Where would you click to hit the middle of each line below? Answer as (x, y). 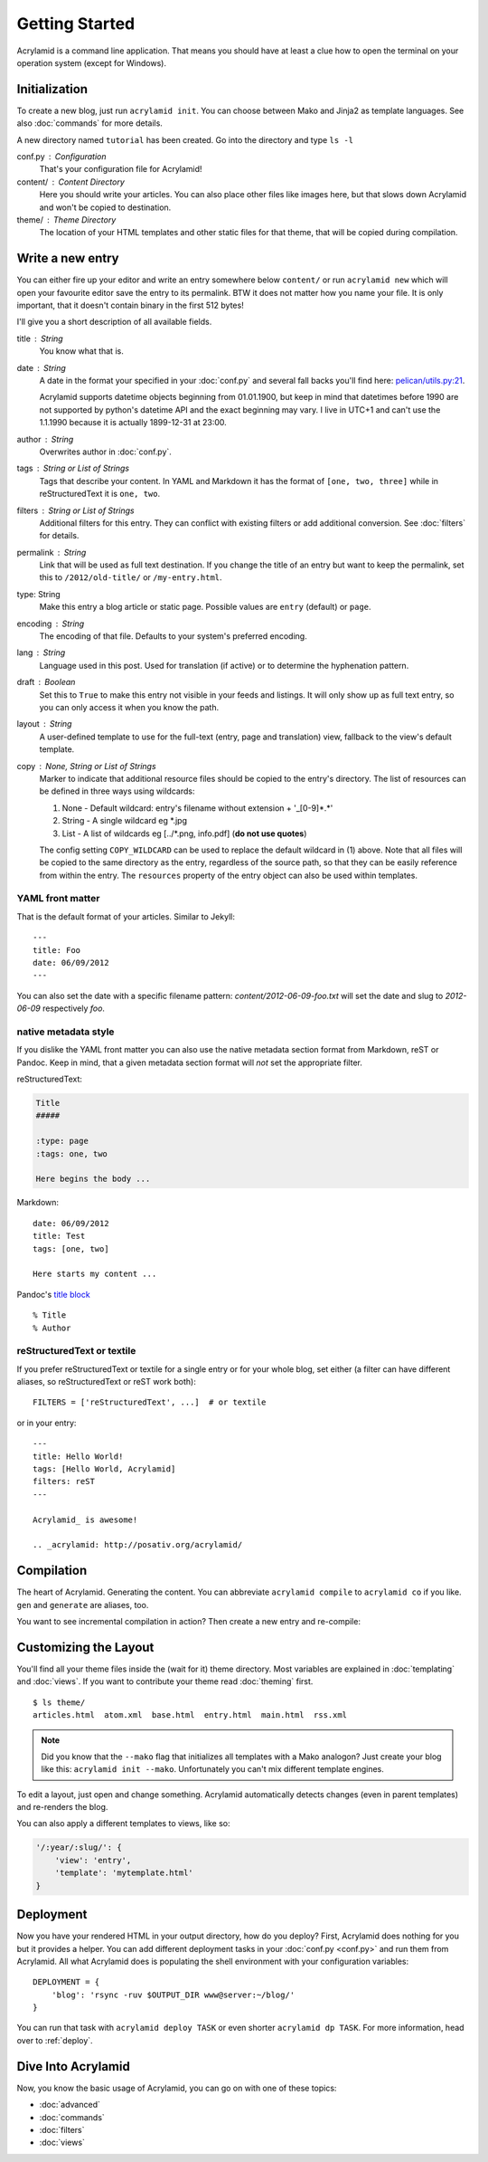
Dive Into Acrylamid (73, 2067)
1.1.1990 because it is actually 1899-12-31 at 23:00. (133, 423)
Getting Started (76, 24)
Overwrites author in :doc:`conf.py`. (105, 452)
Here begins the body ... (93, 1179)
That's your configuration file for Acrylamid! (121, 169)
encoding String (51, 624)
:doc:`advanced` (70, 2105)
